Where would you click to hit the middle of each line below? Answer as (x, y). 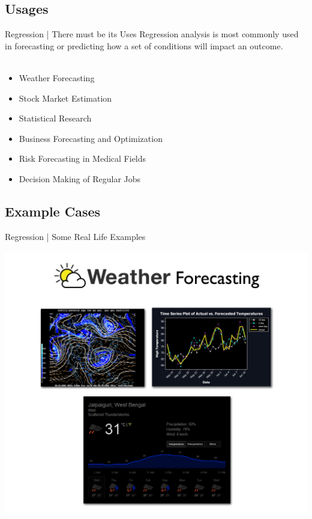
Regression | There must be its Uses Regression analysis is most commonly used (152, 34)
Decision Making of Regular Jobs (80, 178)
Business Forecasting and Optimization (91, 138)
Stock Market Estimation (65, 98)
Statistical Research (55, 118)
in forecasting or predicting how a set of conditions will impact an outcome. (144, 45)
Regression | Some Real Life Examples (75, 236)
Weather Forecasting (57, 77)
